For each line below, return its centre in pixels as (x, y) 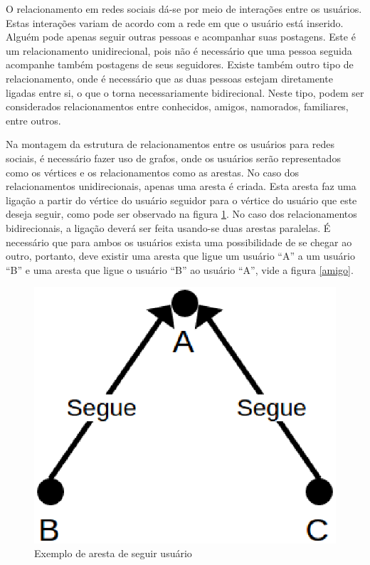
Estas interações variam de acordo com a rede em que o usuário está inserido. (175, 22)
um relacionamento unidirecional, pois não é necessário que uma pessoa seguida (179, 50)
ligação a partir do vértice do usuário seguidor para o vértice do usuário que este (181, 200)
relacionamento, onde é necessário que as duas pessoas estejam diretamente (169, 78)
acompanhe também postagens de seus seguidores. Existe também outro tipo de (180, 64)
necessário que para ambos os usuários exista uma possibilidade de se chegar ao (179, 242)
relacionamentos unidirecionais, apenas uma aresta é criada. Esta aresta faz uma (181, 186)
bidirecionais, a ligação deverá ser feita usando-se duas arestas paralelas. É (168, 227)
